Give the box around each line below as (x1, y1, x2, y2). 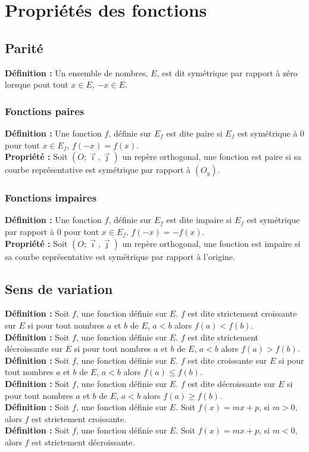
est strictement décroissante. (32, 435, 135, 448)
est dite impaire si (166, 213, 232, 226)
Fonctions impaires (5, 190, 97, 205)
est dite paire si (166, 126, 223, 139)
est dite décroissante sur (188, 377, 276, 389)
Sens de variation (5, 279, 113, 298)
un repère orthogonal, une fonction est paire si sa (122, 150, 302, 163)
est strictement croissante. (32, 412, 127, 425)
